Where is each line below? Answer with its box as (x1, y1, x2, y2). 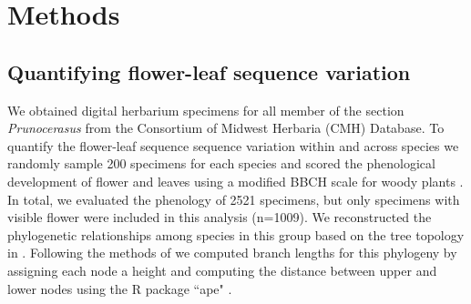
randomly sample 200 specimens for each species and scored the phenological (7, 154, 435, 173)
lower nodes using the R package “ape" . (7, 279, 232, 298)
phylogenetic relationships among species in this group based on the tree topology (7, 225, 465, 244)
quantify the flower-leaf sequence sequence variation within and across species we (7, 136, 459, 155)
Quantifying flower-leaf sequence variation (7, 57, 411, 86)
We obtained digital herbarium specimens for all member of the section (7, 100, 404, 119)
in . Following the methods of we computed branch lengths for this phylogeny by (7, 243, 457, 262)
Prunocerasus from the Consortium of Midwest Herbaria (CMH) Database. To (7, 118, 445, 137)
